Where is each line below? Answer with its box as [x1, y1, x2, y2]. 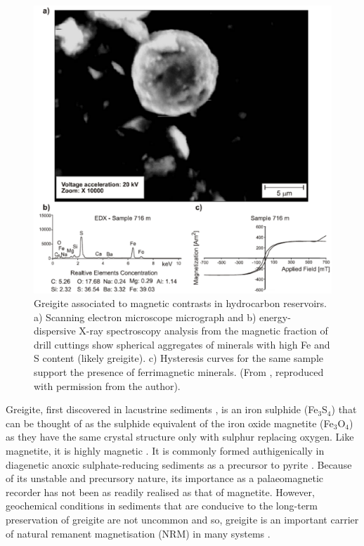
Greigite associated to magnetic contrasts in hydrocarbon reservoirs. [34, 296, 327, 311]
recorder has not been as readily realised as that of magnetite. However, [6, 484, 315, 499]
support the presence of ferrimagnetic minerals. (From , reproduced [34, 365, 324, 379]
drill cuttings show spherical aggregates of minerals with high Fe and [34, 337, 330, 351]
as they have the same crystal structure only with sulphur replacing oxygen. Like [6, 429, 354, 444]
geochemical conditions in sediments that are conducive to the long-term [6, 498, 318, 513]
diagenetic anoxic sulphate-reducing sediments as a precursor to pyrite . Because [6, 457, 352, 472]
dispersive [34, 323, 76, 338]
